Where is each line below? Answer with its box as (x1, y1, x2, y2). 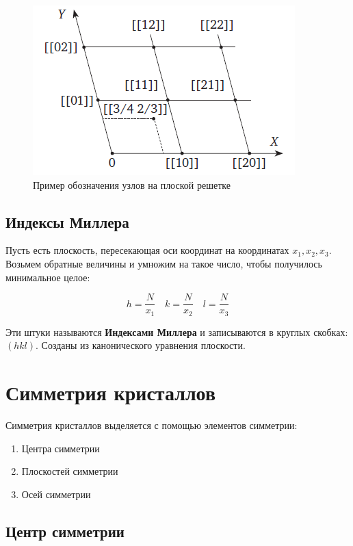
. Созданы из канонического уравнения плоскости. (36, 338, 246, 352)
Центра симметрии (21, 441, 100, 455)
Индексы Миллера (5, 211, 129, 232)
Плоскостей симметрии (21, 464, 118, 478)
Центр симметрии (5, 520, 125, 541)
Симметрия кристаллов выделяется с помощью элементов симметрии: (5, 418, 298, 432)
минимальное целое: (5, 270, 90, 284)
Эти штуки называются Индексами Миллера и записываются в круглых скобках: (5, 324, 348, 339)
